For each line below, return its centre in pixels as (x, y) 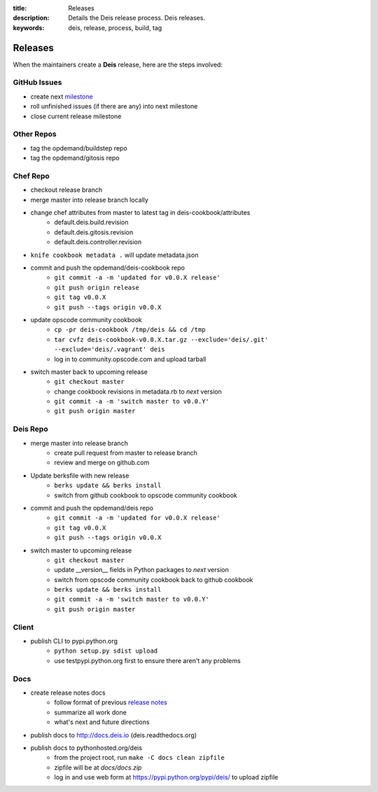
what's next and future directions (102, 722)
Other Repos (35, 134)
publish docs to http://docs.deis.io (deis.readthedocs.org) (114, 735)
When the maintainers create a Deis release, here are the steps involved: (118, 64)
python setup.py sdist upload (106, 651)
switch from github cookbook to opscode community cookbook (146, 495)
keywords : (29, 27)
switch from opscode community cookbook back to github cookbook (154, 579)
